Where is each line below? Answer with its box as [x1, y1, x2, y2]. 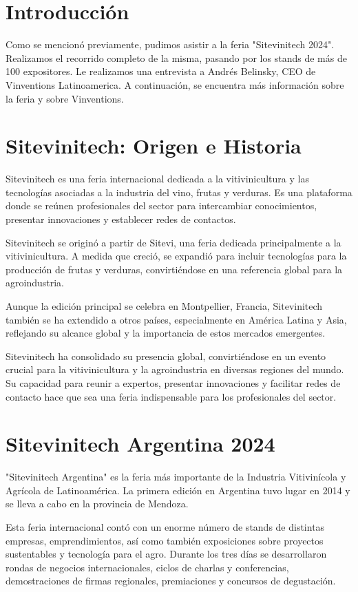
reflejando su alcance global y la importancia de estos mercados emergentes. [6, 326, 326, 340]
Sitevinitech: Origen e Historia [6, 131, 302, 160]
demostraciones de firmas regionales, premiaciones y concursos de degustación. [6, 573, 336, 588]
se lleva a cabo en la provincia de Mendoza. [6, 496, 189, 511]
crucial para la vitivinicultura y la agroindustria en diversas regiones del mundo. [6, 362, 344, 377]
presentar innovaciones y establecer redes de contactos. [6, 212, 236, 226]
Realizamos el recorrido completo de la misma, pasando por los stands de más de [6, 50, 347, 65]
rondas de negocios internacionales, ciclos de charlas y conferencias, [6, 560, 289, 574]
